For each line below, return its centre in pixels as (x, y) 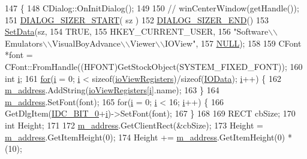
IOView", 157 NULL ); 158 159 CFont (233, 43)
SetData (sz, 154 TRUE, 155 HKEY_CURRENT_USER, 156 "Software (137, 31)
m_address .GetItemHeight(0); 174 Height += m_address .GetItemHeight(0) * (148, 137)
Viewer (142, 43)
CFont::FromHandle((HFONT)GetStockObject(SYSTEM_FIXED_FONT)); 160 (154, 66)
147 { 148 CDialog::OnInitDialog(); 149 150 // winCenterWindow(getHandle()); (152, 8)
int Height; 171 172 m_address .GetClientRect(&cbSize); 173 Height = (134, 125)
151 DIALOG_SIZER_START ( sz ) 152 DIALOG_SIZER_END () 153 (137, 19)
